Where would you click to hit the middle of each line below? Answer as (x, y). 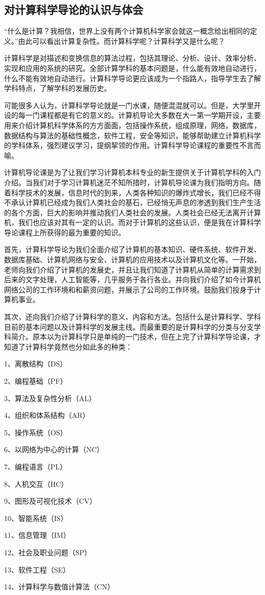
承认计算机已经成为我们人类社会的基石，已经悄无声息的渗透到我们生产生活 (136, 202)
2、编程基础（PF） (36, 381)
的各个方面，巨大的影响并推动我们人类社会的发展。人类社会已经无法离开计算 (132, 212)
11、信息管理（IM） (37, 535)
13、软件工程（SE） (37, 569)
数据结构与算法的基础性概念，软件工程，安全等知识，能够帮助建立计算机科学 (132, 135)
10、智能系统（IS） (36, 518)
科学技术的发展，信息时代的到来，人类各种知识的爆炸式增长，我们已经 (129, 192)
